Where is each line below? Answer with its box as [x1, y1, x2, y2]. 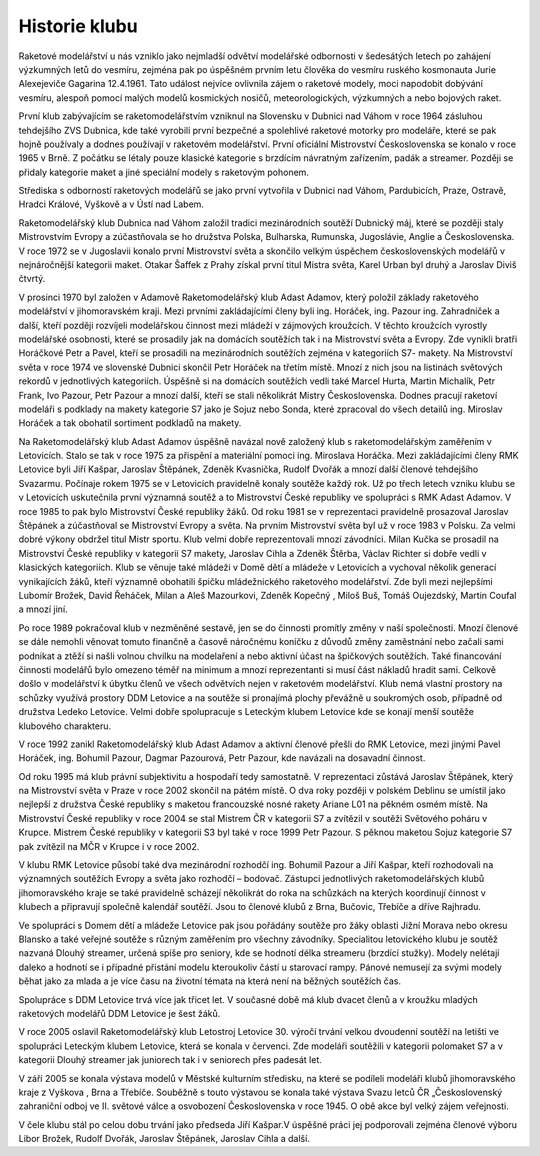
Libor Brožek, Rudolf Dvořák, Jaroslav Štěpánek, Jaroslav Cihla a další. [18, 1133, 310, 1145]
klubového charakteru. [18, 720, 112, 732]
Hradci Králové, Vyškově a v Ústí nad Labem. [18, 198, 205, 210]
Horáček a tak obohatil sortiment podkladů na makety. [18, 417, 242, 429]
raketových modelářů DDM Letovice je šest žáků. [18, 1007, 221, 1019]
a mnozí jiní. [18, 603, 69, 615]
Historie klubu [18, 15, 139, 37]
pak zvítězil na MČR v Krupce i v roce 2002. [18, 840, 200, 852]
